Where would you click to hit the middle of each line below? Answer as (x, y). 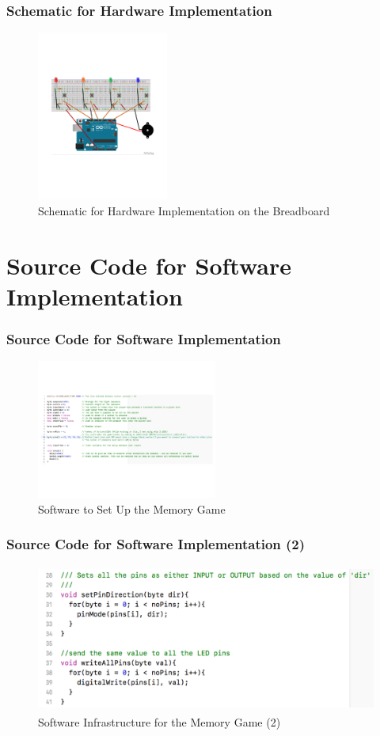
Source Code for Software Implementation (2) (156, 544)
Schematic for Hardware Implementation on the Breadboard (184, 211)
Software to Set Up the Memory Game (132, 508)
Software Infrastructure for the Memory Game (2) (160, 721)
